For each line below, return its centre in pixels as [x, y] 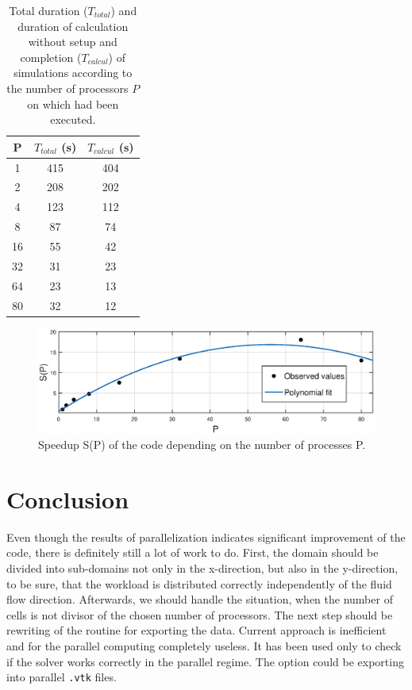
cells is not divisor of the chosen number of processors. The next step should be [200, 614]
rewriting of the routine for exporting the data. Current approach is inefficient [196, 630]
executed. [73, 119]
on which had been [73, 103]
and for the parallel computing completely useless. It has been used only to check [204, 645]
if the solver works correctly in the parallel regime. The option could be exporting [205, 661]
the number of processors [67, 88]
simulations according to [73, 73]
